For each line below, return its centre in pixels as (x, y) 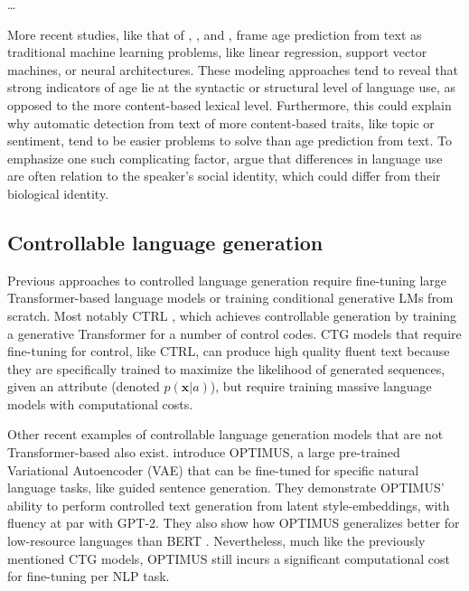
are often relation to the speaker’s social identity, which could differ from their (224, 176)
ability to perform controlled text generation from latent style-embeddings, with (229, 505)
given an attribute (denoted (84, 386)
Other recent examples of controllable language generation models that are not (225, 434)
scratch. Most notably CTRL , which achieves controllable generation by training (232, 315)
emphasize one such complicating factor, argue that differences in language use (225, 158)
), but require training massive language (321, 386)
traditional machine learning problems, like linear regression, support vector (217, 52)
